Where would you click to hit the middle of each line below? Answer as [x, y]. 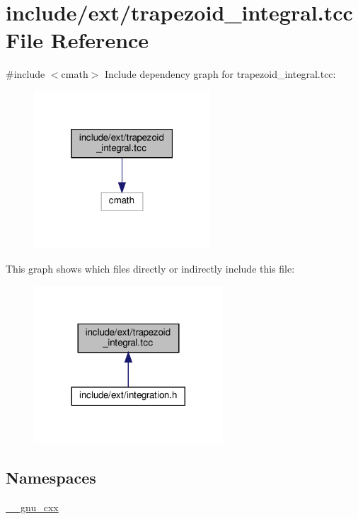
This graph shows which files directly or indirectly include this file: [150, 268]
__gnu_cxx [32, 507]
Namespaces [51, 478]
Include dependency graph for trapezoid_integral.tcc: [220, 74]
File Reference [77, 40]
